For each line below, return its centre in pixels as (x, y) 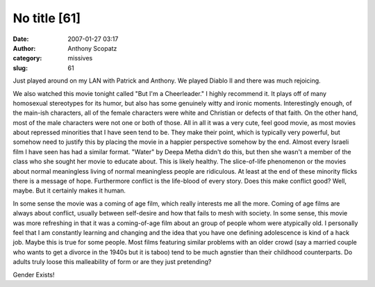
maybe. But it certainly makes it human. (69, 190)
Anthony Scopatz (92, 48)
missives (80, 58)
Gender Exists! (34, 274)
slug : (20, 68)
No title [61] (47, 18)
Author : (24, 48)
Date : (21, 39)
